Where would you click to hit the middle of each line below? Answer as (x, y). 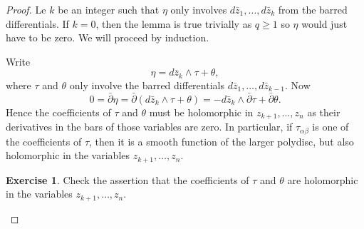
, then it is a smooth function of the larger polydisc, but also (222, 141)
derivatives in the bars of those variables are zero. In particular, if (149, 127)
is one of (331, 127)
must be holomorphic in (201, 112)
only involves (199, 9)
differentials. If (37, 23)
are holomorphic (323, 179)
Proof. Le (26, 9)
